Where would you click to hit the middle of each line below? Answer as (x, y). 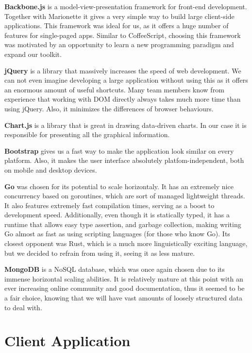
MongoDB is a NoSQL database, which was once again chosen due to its (115, 269)
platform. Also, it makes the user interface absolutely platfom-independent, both (124, 160)
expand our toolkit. (33, 54)
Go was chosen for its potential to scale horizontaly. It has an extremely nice (119, 186)
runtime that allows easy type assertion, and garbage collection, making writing (123, 224)
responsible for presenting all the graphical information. (87, 134)
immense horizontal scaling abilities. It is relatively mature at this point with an (124, 278)
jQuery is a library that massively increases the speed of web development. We (123, 70)
